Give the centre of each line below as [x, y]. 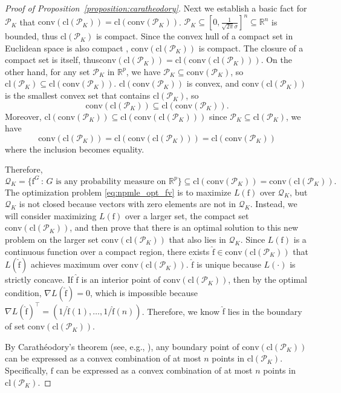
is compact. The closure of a [251, 48]
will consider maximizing [51, 215]
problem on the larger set [52, 239]
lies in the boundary [265, 311]
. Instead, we [274, 204]
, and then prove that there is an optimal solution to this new [184, 227]
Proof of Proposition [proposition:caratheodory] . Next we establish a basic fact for [156, 8]
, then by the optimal [268, 279]
